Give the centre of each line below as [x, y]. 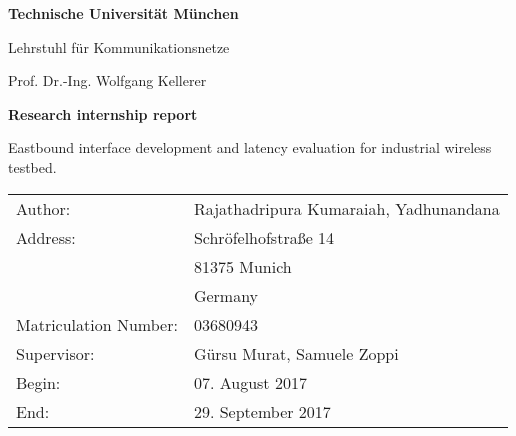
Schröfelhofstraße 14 [264, 237]
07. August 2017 [250, 382]
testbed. [32, 166]
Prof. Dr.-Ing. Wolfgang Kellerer [107, 80]
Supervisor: [55, 353]
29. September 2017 [262, 411]
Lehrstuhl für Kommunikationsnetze [119, 46]
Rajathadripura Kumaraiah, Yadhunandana [346, 208]
